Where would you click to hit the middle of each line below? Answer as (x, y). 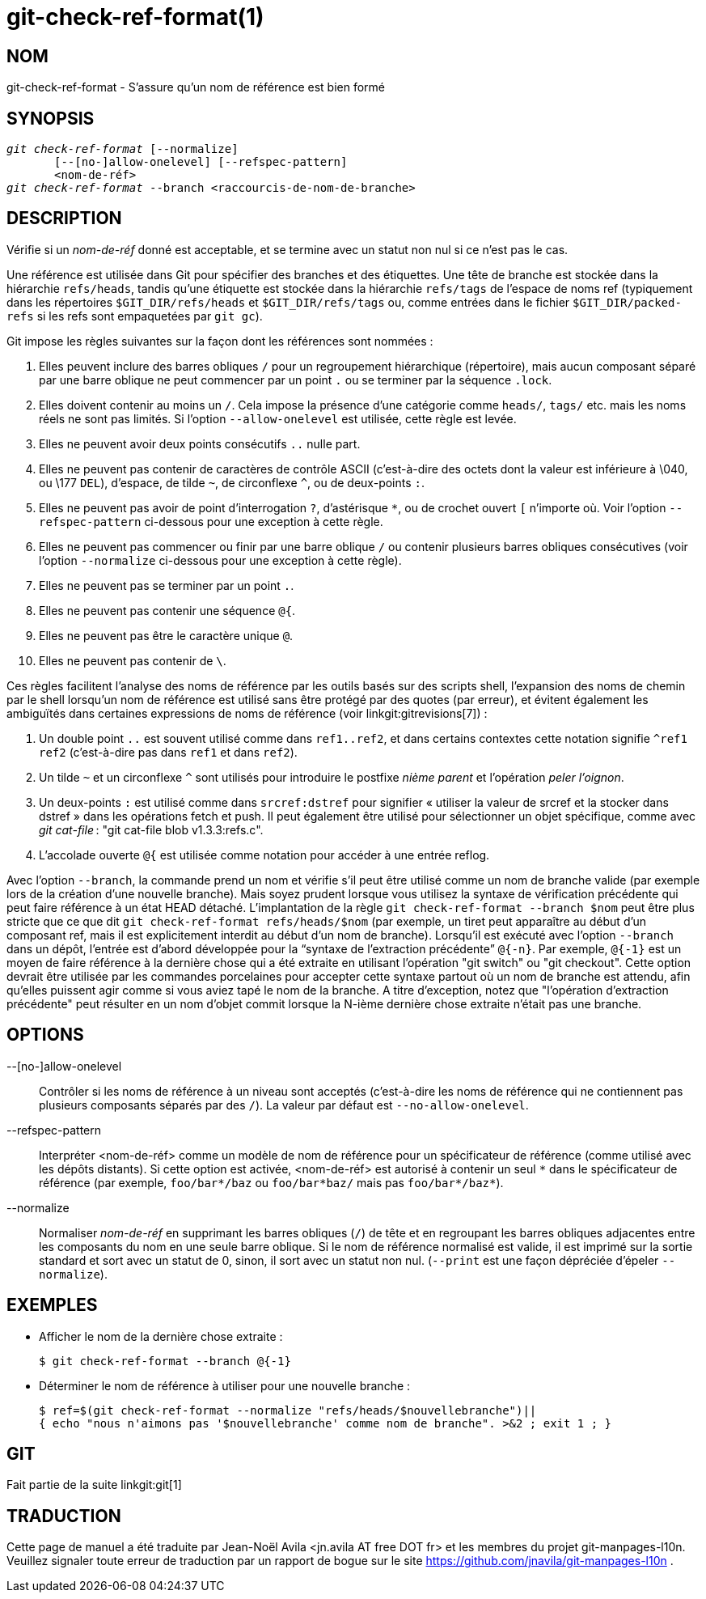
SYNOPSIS (51, 118)
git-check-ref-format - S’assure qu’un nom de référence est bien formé (196, 87)
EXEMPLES (52, 1305)
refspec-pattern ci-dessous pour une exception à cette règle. (211, 521)
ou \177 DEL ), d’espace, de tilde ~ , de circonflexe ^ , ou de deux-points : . (232, 482)
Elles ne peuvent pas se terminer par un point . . (167, 585)
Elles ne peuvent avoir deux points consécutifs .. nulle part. (200, 443)
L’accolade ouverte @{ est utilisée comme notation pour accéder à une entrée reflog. (264, 855)
